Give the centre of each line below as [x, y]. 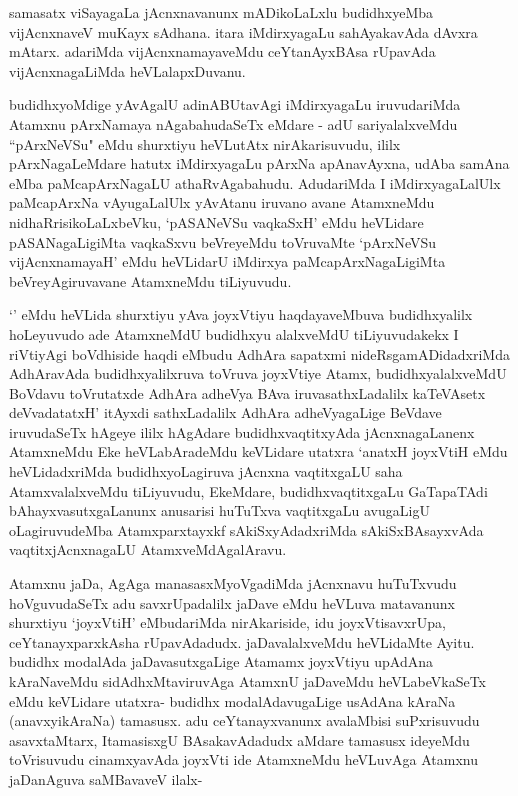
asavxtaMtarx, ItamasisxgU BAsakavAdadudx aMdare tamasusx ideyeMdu [239, 739]
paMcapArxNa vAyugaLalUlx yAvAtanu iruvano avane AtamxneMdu [222, 202]
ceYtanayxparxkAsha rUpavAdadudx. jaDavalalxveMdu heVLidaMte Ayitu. [242, 641]
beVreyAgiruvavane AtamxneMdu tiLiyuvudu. [150, 280]
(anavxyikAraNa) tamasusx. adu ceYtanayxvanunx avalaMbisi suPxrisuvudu [244, 720]
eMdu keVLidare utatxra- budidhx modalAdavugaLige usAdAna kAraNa [232, 700]
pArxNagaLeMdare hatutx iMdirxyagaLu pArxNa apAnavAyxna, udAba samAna [259, 163]
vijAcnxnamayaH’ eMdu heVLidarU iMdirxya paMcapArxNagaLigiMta [227, 261]
